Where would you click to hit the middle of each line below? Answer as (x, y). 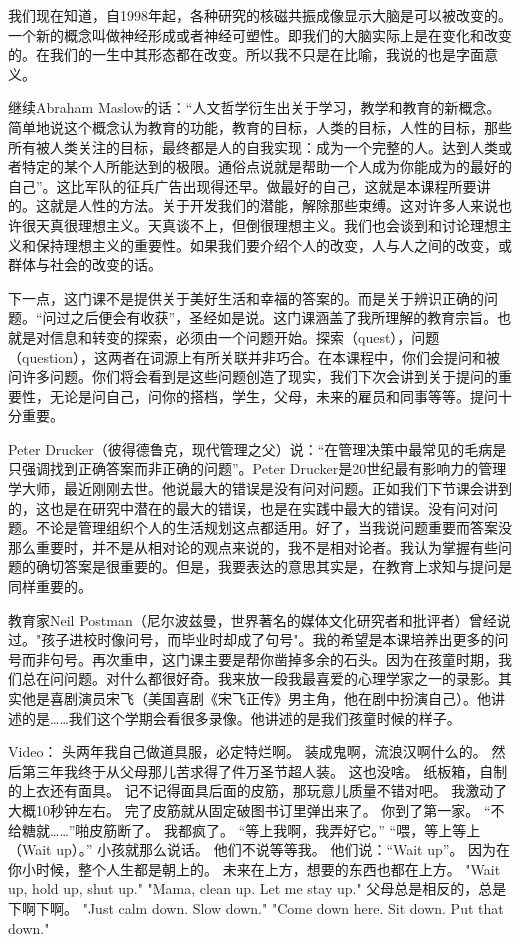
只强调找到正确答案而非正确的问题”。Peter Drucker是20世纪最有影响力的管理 (257, 468)
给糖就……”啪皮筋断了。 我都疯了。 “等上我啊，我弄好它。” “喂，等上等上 (244, 829)
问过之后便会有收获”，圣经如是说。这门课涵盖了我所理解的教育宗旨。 (270, 317)
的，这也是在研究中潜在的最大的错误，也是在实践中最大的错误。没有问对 (246, 507)
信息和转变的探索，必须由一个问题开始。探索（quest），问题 (244, 336)
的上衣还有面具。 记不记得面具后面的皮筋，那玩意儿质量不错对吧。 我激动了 (258, 790)
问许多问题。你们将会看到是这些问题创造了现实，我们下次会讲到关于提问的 (253, 376)
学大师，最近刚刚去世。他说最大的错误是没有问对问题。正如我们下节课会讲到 (260, 488)
